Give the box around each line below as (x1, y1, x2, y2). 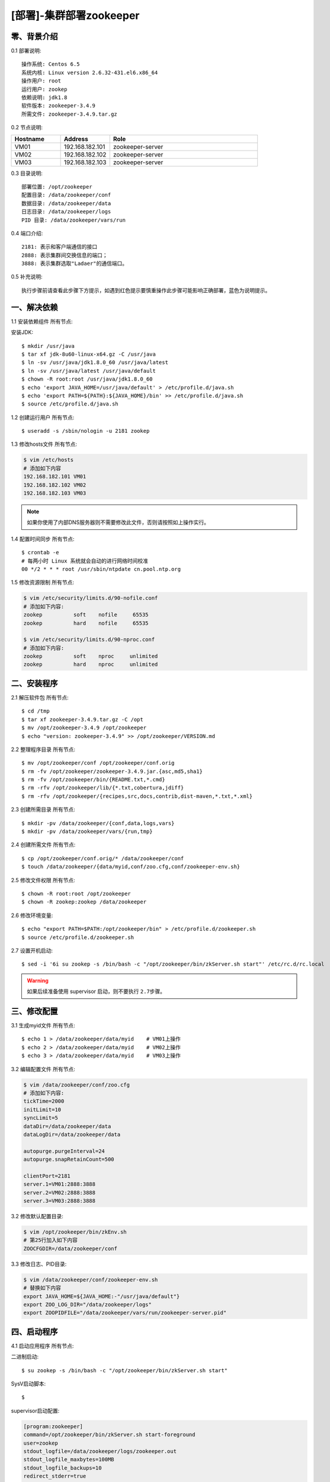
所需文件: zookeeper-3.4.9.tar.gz (21, 110, 118, 117)
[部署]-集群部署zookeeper (11, 9, 140, 22)
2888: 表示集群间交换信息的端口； (21, 252, 108, 258)
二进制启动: (11, 1353, 39, 1360)
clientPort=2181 (23, 1173, 71, 1179)
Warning (27, 977, 49, 984)
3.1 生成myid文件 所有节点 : (11, 1022, 75, 1029)
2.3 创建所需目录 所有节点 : (11, 806, 75, 813)
